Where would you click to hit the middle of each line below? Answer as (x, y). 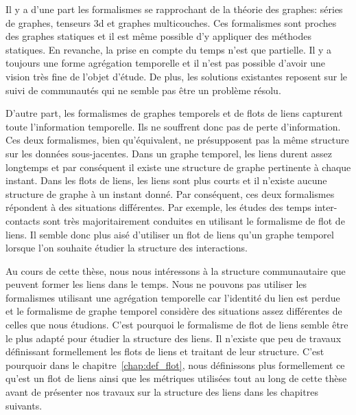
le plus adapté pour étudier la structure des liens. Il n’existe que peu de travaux (174, 338)
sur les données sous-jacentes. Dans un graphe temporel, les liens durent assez (169, 153)
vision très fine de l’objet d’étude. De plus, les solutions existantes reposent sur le (177, 76)
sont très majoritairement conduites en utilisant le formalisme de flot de (194, 220)
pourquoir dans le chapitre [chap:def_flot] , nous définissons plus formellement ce (175, 364)
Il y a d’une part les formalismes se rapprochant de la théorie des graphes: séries (174, 9)
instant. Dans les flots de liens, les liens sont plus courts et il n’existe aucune (166, 180)
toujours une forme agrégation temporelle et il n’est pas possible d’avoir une (166, 63)
